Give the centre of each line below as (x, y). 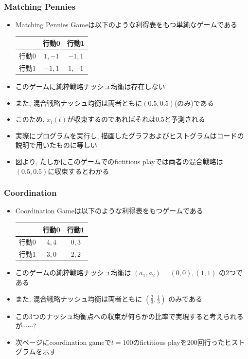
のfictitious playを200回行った (179, 342)
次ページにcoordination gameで (63, 342)
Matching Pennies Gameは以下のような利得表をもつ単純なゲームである (126, 25)
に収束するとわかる (79, 171)
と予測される (185, 119)
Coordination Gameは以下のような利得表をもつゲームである (109, 211)
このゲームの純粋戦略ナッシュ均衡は (73, 273)
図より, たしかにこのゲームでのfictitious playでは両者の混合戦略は (119, 161)
